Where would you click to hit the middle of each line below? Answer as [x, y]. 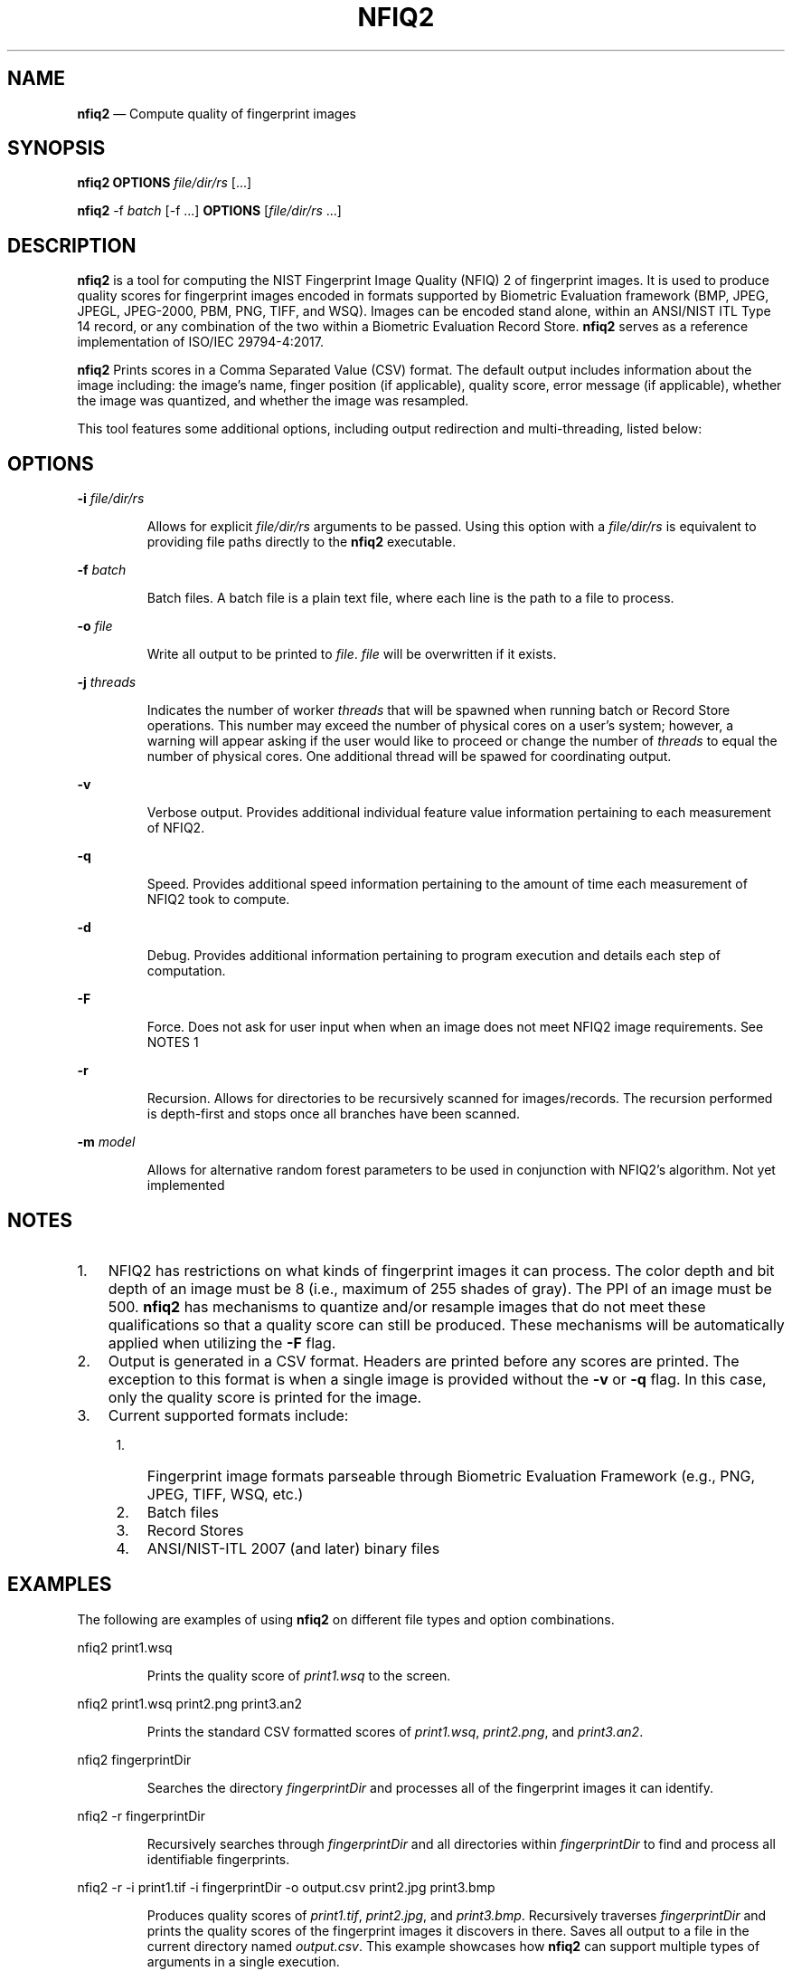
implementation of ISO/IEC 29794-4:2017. [200, 342]
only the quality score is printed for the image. [265, 1397]
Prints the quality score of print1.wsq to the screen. [299, 1675]
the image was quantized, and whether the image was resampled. [273, 401]
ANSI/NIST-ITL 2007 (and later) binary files [293, 1548]
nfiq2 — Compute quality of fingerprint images [217, 113]
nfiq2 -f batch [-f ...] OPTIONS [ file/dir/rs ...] [209, 211]
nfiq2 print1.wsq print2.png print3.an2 [190, 1703]
